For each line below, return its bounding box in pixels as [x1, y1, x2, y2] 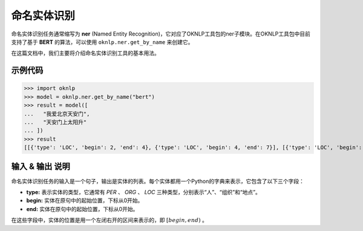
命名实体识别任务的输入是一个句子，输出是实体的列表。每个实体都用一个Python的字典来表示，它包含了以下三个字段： [11, 177, 305, 185]
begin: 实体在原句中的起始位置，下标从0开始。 [26, 197, 143, 204]
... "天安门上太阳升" [24, 118, 87, 125]
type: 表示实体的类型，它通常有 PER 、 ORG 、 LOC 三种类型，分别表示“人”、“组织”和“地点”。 [26, 188, 261, 195]
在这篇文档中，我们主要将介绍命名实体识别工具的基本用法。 [11, 49, 160, 57]
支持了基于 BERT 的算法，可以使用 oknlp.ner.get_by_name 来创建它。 [11, 38, 194, 45]
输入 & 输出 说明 [11, 162, 71, 172]
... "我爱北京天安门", [24, 110, 90, 117]
